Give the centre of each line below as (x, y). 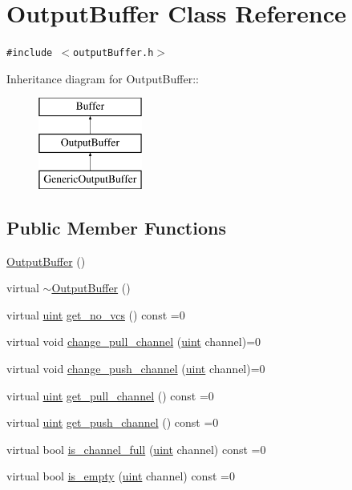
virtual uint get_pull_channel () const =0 (110, 395)
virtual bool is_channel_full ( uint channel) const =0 (136, 449)
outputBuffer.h (113, 53)
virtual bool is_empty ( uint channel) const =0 (121, 476)
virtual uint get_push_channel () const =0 (113, 422)
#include (30, 53)
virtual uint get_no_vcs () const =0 (96, 314)
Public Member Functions (116, 227)
